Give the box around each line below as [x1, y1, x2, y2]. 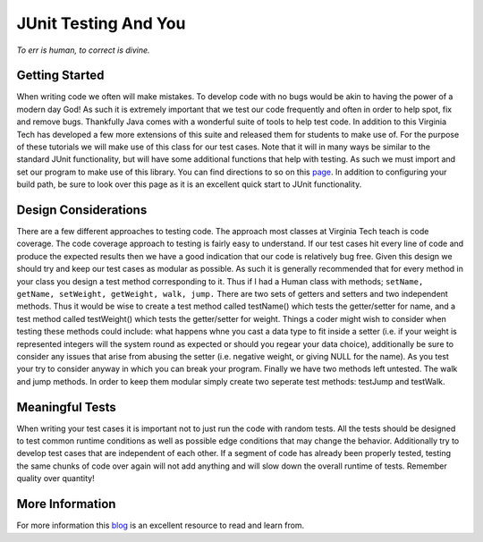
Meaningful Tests [16, 399, 116, 415]
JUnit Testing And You [16, 13, 186, 33]
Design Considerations [16, 202, 148, 217]
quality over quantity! [16, 473, 95, 484]
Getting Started [16, 68, 105, 83]
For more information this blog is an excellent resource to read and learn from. [16, 520, 305, 531]
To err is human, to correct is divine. [16, 45, 151, 55]
